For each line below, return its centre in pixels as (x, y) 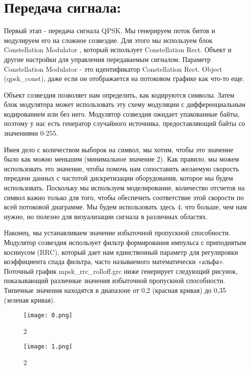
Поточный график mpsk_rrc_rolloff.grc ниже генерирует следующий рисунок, (121, 271)
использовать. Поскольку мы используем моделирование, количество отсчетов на (124, 188)
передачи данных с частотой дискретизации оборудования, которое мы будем (119, 178)
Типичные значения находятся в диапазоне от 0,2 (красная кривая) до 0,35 (115, 290)
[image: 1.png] (48, 347)
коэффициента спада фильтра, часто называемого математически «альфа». (114, 261)
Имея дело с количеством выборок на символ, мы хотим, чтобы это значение (119, 149)
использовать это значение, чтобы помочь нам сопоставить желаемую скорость (122, 168)
